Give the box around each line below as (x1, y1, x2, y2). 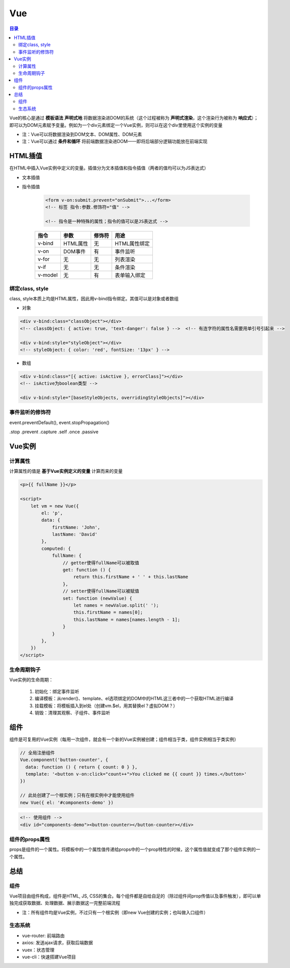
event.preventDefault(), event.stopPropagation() (9, 419, 110, 426)
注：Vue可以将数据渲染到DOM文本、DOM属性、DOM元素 (22, 131, 142, 137)
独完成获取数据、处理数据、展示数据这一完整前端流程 (9, 900, 120, 906)
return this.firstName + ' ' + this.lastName (73, 574, 188, 580)
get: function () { (62, 567, 111, 573)
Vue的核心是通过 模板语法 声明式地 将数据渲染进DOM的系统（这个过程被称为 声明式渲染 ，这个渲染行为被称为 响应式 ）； (9, 115, 259, 121)
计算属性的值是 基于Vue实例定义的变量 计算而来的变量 (9, 468, 123, 474)
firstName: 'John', (52, 524, 101, 530)
